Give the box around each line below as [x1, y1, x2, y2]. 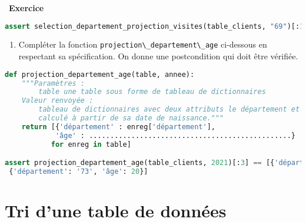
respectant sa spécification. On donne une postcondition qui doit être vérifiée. [18, 50, 298, 62]
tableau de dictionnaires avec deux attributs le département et [38, 105, 300, 114]
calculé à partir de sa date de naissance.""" [38, 114, 224, 123]
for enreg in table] [51, 140, 131, 149]
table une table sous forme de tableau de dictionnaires [38, 88, 266, 96]
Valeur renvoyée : [21, 96, 94, 105]
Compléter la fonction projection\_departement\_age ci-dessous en [18, 38, 267, 51]
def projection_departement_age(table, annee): [5, 70, 195, 79]
